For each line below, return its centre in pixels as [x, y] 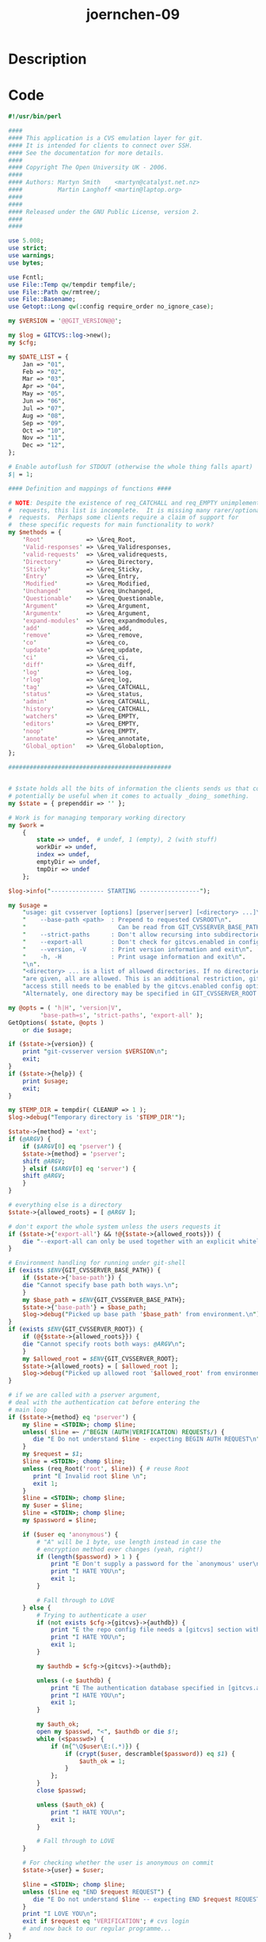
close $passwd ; [62, 1791]
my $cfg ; [23, 342]
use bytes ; [26, 263]
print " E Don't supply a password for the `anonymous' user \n [155, 1564]
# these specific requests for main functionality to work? [111, 525]
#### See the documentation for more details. [86, 153]
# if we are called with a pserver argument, [84, 1396]
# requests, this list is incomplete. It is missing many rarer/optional [136, 510]
